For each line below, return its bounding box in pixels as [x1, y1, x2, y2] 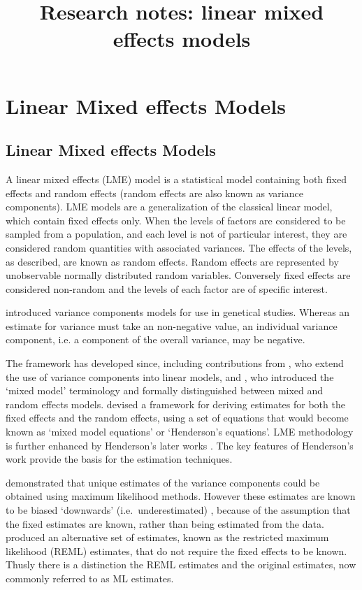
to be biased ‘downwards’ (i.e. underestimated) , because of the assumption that [6, 503, 351, 517]
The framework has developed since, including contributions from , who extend [6, 356, 344, 370]
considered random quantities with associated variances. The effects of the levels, [6, 240, 352, 254]
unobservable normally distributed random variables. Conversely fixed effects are [6, 268, 351, 282]
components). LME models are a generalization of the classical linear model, [6, 199, 333, 214]
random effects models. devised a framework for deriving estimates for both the [6, 396, 345, 411]
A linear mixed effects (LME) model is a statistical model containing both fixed [6, 171, 347, 186]
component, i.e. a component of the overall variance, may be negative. [6, 332, 305, 347]
